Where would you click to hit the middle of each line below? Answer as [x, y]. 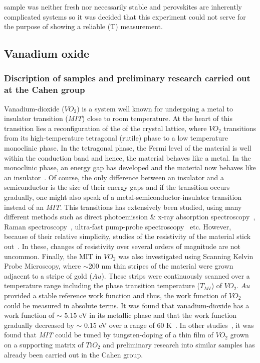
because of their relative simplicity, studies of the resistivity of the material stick [127, 236]
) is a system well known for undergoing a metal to [155, 108]
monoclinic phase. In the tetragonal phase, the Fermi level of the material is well [128, 148]
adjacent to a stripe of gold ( [48, 275]
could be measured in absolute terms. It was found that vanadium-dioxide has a [127, 305]
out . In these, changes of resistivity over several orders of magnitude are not [122, 246]
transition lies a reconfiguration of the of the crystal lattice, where [105, 128]
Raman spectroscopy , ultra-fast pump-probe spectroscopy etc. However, [118, 226]
